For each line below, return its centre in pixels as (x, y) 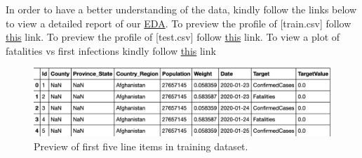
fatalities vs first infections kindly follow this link (111, 50)
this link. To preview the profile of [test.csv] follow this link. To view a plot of (173, 37)
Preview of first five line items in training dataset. (141, 146)
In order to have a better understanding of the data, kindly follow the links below (181, 9)
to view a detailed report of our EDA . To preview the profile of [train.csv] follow (179, 23)
